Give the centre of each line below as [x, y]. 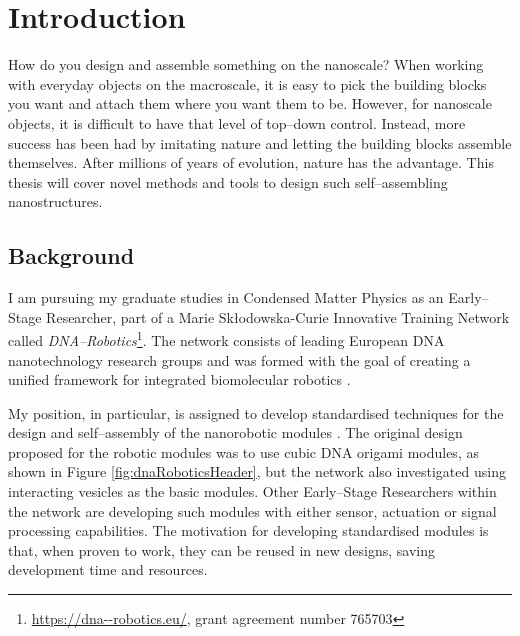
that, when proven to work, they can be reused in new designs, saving [222, 549]
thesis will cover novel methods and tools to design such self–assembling [228, 181]
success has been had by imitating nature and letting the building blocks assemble [260, 142]
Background [71, 255]
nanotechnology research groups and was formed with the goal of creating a [239, 359]
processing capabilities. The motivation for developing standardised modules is [248, 530]
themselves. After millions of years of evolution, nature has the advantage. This [251, 162]
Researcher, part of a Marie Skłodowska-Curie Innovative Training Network [278, 316]
